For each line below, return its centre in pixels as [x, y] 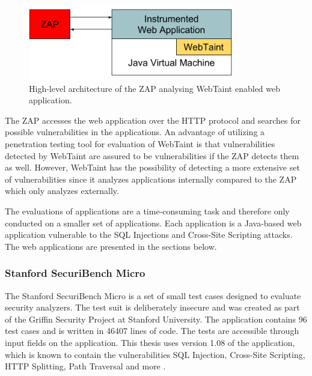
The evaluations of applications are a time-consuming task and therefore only [147, 211]
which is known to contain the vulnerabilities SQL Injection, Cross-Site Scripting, [155, 354]
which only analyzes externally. [62, 191]
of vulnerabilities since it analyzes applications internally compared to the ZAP [151, 179]
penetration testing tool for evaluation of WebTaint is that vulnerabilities [140, 144]
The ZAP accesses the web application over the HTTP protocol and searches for [153, 120]
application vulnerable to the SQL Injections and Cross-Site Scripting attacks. [149, 235]
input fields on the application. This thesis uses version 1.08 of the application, [150, 342]
